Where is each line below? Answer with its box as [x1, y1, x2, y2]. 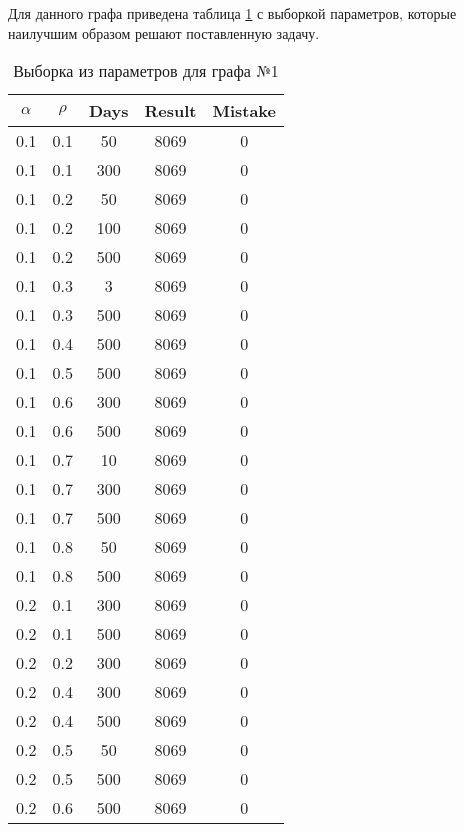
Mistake [212, 99, 276, 123]
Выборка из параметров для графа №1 [13, 59, 279, 83]
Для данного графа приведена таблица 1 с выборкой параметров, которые [8, 3, 457, 23]
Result [144, 99, 197, 123]
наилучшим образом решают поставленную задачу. [8, 22, 320, 43]
